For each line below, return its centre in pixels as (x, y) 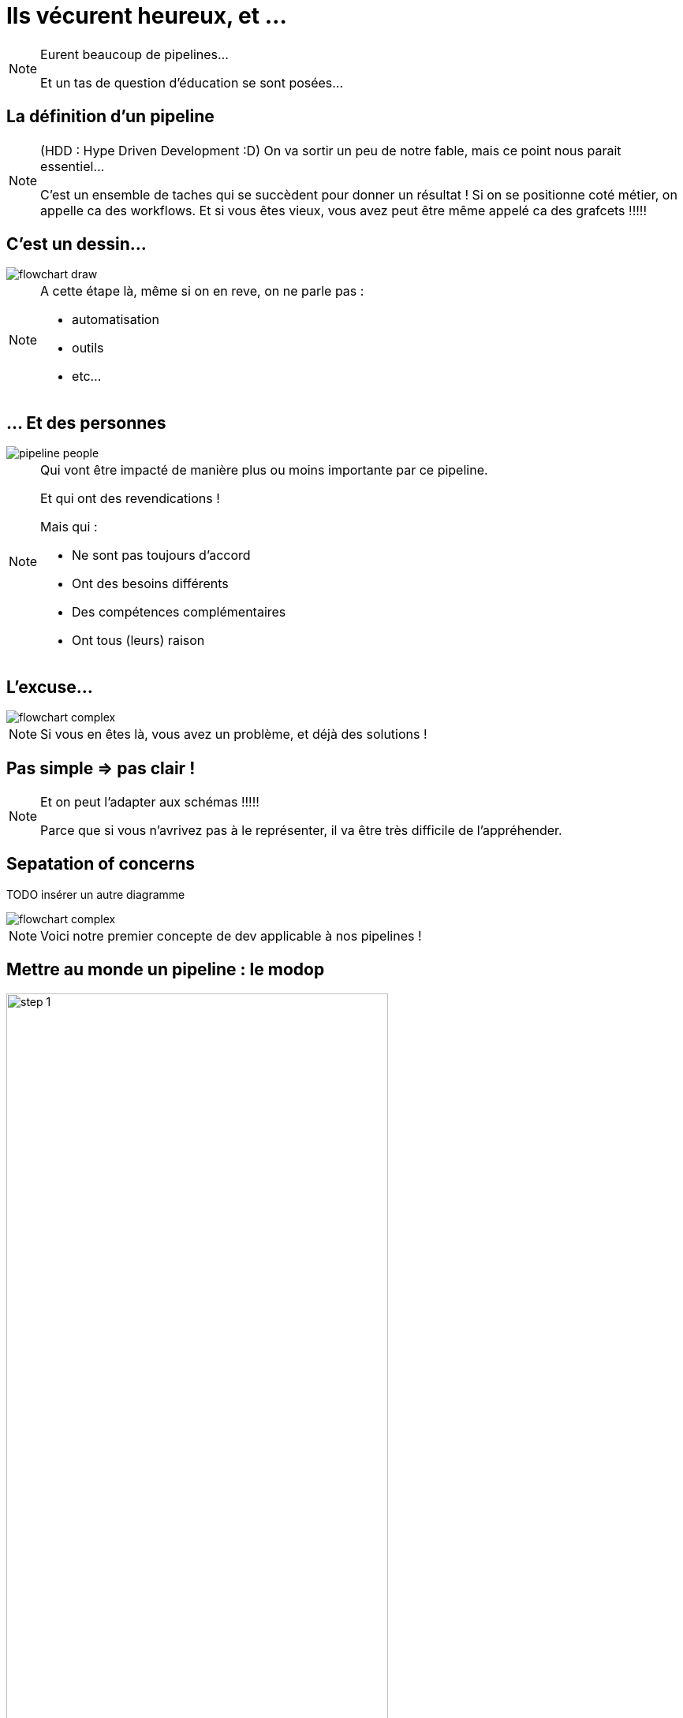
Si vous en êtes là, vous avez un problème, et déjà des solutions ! (234, 734)
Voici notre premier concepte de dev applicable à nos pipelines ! (231, 935)
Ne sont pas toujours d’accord (161, 555)
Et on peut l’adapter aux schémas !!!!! (150, 801)
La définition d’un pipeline (110, 117)
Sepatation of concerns (101, 864)
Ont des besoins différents (150, 584)
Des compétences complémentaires (179, 612)
